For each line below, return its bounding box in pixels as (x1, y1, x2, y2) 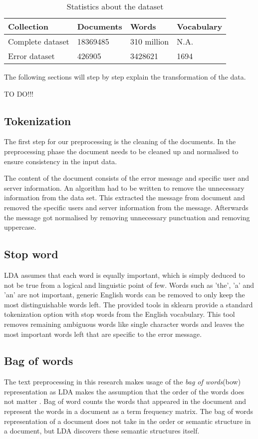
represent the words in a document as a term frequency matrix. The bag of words (4, 406, 254, 416)
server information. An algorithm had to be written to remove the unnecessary (4, 182, 245, 193)
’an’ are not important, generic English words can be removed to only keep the (4, 289, 245, 300)
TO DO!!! (4, 88, 33, 99)
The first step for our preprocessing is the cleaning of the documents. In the (4, 136, 236, 147)
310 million (130, 36, 169, 47)
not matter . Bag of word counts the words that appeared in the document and (4, 396, 247, 406)
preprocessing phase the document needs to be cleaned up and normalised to (4, 146, 239, 156)
